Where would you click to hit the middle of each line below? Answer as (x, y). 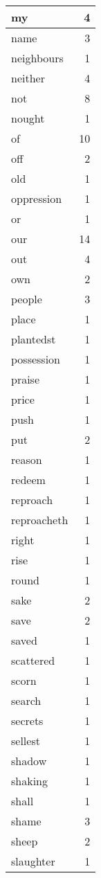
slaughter (33, 861)
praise (26, 379)
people (27, 299)
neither (28, 78)
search (26, 700)
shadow (29, 761)
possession (36, 359)
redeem (28, 480)
